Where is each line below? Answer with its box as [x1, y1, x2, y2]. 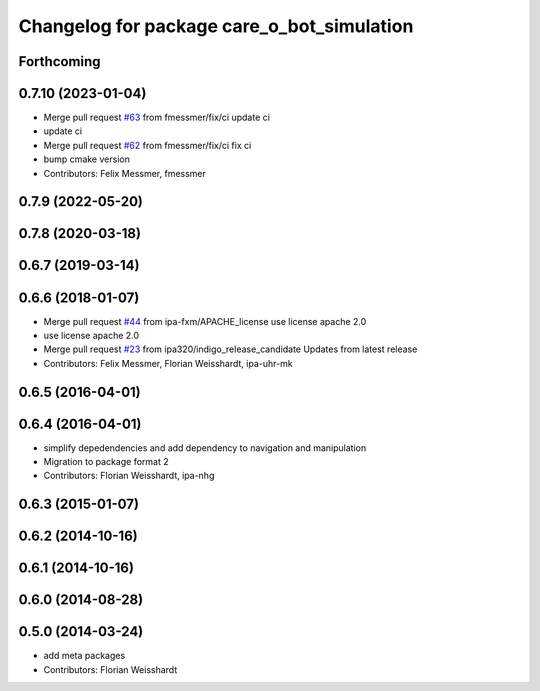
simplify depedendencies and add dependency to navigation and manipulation [43, 441, 367, 454]
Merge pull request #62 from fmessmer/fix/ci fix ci [43, 139, 252, 151]
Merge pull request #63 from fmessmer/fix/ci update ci [43, 111, 270, 124]
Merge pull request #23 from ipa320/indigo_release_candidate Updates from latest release [43, 343, 418, 355]
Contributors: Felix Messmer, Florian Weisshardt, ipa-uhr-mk [43, 357, 294, 369]
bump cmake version [43, 153, 130, 165]
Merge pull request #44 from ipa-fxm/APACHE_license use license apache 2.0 [43, 315, 367, 327]
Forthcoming [18, 53, 101, 70]
